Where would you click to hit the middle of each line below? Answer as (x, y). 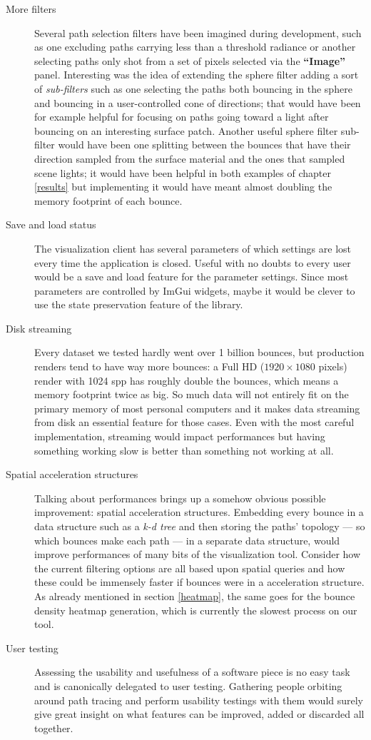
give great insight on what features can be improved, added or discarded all (199, 714)
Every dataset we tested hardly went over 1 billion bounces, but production (199, 352)
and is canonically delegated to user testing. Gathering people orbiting (188, 685)
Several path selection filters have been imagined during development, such (198, 32)
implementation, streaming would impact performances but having (180, 436)
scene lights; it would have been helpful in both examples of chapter (183, 172)
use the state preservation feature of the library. (139, 304)
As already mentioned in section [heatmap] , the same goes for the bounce (195, 595)
